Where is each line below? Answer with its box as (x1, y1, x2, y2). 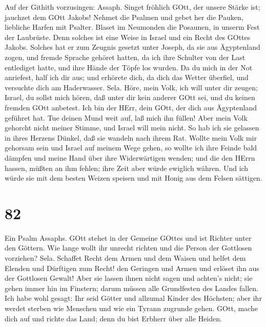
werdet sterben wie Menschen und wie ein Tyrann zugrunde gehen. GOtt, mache (5, 302, 258, 313)
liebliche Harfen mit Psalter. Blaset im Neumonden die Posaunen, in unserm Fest (5, 22, 260, 32)
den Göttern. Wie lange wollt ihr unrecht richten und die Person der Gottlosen (5, 242, 252, 253)
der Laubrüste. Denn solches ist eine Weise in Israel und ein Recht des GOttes (5, 31, 251, 42)
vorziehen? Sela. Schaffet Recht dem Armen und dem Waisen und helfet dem (5, 253, 246, 263)
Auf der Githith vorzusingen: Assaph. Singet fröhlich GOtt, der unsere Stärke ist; (5, 2, 260, 12)
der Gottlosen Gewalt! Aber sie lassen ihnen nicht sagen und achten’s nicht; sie (5, 273, 253, 283)
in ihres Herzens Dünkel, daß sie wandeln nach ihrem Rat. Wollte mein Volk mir (5, 132, 257, 143)
